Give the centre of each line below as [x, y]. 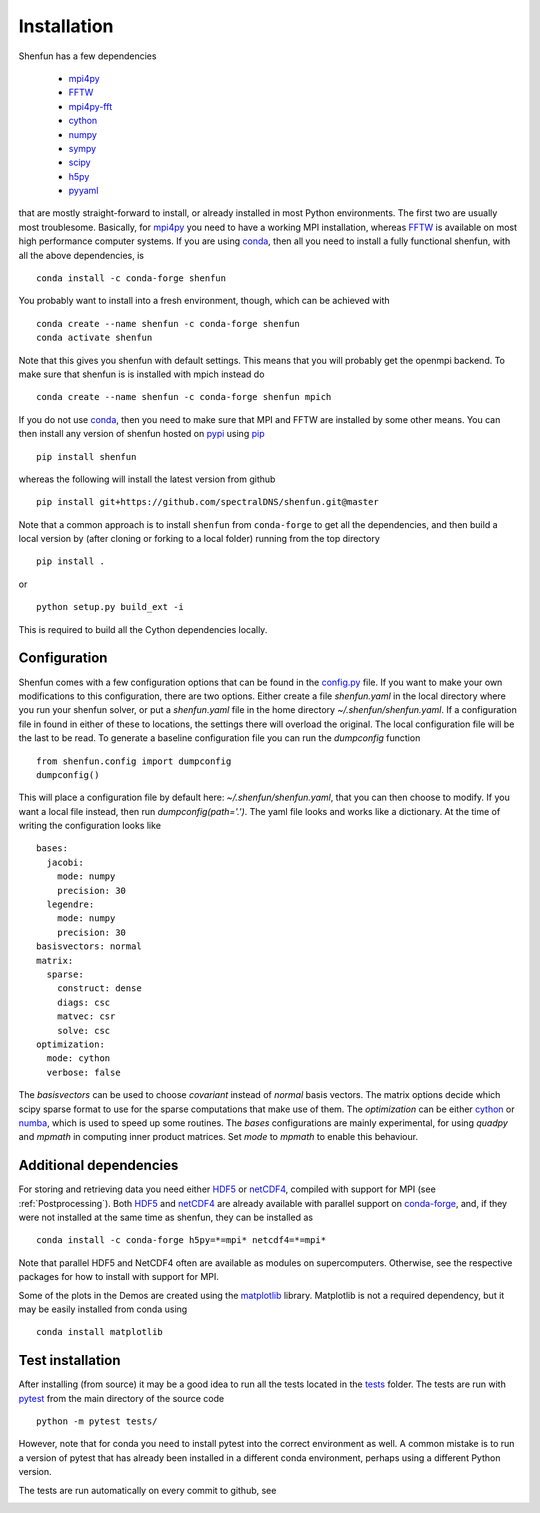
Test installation [69, 1360]
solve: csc [83, 1030]
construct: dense [99, 988]
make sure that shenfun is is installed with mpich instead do [141, 374]
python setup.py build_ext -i [110, 607]
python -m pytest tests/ [97, 1421]
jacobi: [65, 862]
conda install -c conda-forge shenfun [131, 278]
